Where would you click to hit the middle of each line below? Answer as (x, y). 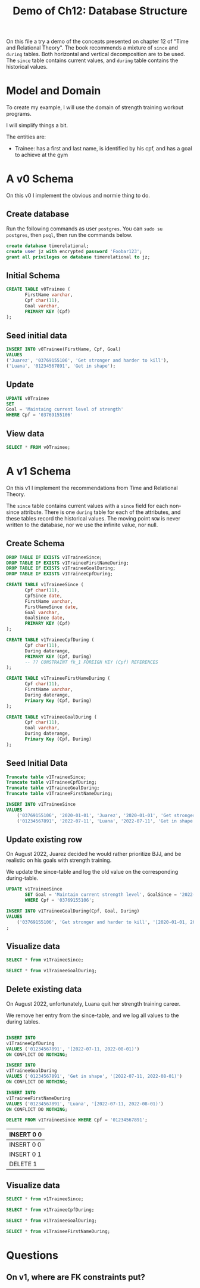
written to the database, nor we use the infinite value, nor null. (82, 525)
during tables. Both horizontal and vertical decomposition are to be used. (96, 54)
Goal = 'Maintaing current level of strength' (65, 409)
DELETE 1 (23, 1164)
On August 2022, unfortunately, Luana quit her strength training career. (93, 1003)
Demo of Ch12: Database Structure (100, 11)
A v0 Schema (40, 179)
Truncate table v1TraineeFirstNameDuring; (60, 794)
